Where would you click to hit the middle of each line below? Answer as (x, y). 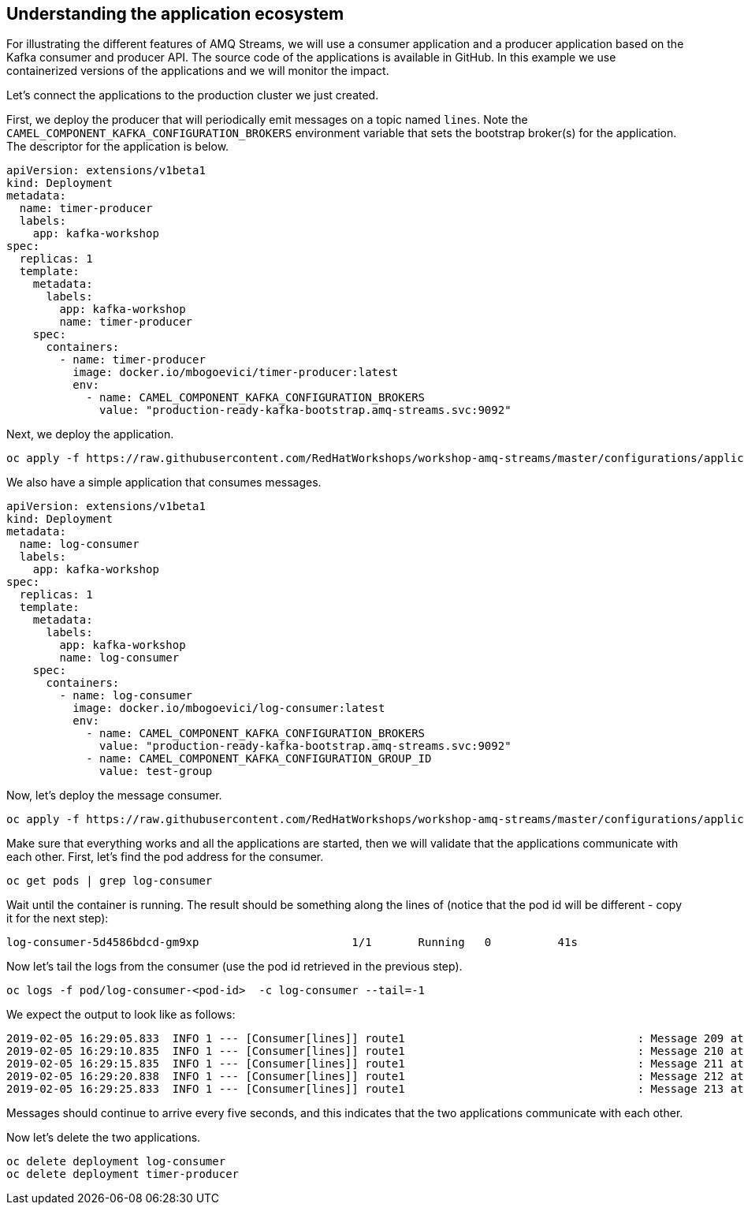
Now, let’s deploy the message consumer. (114, 796)
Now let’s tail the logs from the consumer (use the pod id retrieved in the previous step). (234, 967)
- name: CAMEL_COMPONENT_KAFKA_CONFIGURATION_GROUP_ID (259, 759)
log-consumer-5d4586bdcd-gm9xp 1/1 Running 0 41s (292, 943)
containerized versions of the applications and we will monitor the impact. (198, 71)
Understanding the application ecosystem (175, 14)
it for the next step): (58, 918)
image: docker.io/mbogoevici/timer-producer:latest (236, 373)
